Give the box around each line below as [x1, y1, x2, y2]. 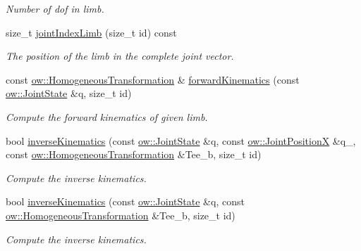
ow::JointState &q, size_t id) [6, 86, 132, 101]
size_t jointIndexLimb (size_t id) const [6, 25, 177, 39]
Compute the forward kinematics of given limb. [6, 109, 208, 124]
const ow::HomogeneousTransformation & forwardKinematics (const [6, 72, 300, 86]
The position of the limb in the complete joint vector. [6, 49, 234, 63]
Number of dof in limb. [6, 1, 104, 15]
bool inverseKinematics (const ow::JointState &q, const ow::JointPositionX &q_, [6, 133, 356, 148]
